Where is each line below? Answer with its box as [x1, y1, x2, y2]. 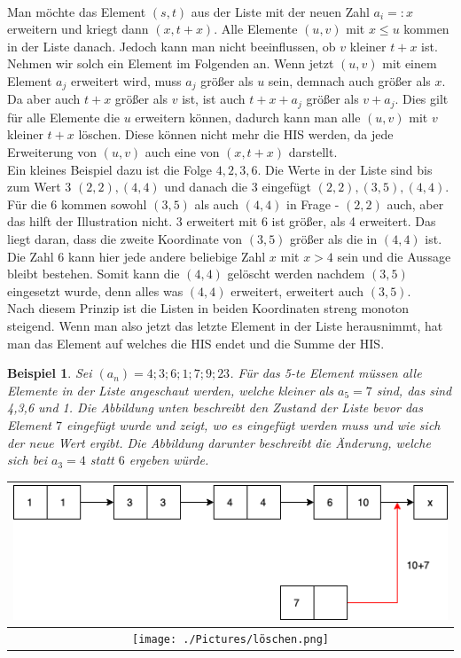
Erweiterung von [7, 143, 98, 161]
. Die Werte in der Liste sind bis [257, 160, 433, 178]
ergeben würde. [129, 450, 209, 469]
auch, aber [387, 194, 444, 213]
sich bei [7, 450, 48, 469]
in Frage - [286, 194, 340, 213]
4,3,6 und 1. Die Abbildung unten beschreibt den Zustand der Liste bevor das [7, 398, 423, 417]
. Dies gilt [395, 90, 449, 108]
